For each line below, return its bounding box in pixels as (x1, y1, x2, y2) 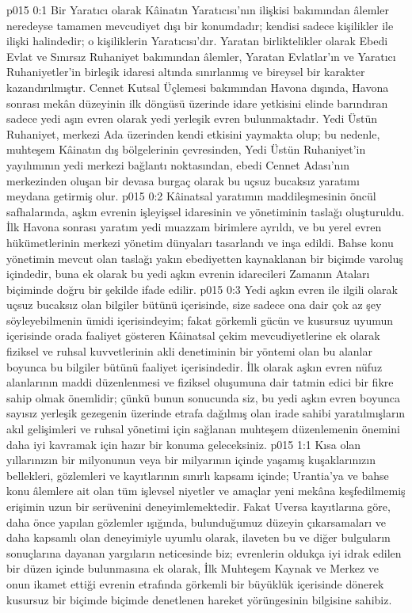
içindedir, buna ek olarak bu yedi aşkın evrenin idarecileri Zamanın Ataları (6, 265, 370, 282)
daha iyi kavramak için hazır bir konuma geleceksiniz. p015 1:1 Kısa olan (6, 436, 361, 452)
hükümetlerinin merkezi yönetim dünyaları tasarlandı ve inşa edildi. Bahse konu (6, 234, 394, 250)
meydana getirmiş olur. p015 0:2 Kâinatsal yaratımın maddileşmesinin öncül (6, 188, 376, 204)
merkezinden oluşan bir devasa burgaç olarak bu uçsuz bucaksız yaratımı (6, 172, 360, 188)
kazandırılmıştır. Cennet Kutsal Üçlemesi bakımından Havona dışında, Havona (6, 78, 389, 95)
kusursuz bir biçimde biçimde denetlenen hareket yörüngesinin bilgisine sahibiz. (6, 591, 392, 607)
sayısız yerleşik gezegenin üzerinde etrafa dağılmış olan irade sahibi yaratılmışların (6, 405, 406, 421)
